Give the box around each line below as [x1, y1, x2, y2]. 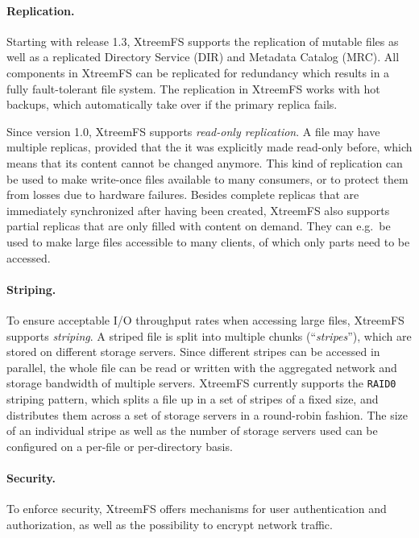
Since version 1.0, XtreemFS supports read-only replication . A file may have [6, 122, 380, 139]
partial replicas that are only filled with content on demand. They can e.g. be [6, 217, 391, 234]
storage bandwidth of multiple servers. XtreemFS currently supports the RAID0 [6, 375, 396, 391]
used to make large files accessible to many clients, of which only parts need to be [6, 233, 410, 250]
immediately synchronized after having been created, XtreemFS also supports [6, 201, 390, 218]
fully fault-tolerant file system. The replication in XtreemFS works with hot [6, 80, 380, 97]
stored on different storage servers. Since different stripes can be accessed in [6, 343, 380, 360]
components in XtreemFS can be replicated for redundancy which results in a [6, 64, 390, 81]
